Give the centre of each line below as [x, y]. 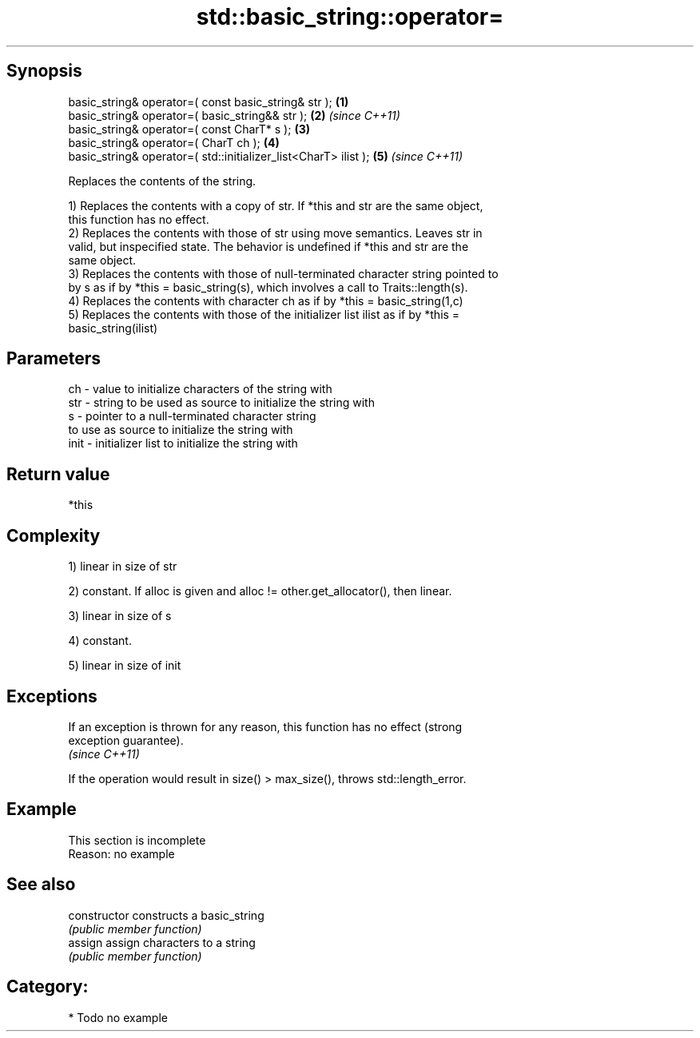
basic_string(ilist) [113, 328]
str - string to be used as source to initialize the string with [221, 403]
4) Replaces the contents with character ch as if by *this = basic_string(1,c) [266, 300]
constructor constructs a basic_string [166, 915]
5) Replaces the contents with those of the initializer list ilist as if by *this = [264, 314]
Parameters [54, 359]
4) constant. [100, 641]
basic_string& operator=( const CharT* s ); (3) [189, 129]
